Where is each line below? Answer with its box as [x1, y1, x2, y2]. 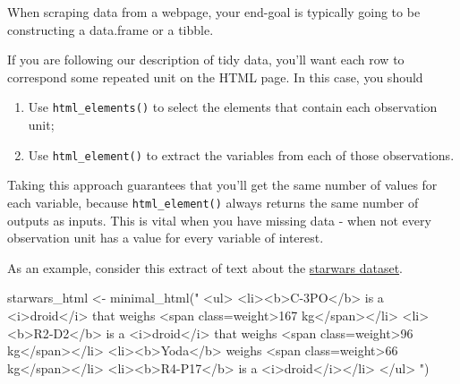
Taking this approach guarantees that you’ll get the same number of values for [7, 175, 438, 194]
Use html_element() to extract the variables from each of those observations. [28, 145, 455, 164]
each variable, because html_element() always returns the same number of [7, 192, 419, 211]
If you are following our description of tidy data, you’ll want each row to [7, 50, 405, 69]
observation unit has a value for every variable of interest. [7, 228, 324, 247]
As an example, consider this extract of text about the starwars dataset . [7, 258, 404, 277]
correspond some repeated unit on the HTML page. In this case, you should [7, 67, 423, 86]
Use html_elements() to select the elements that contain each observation [28, 98, 438, 116]
